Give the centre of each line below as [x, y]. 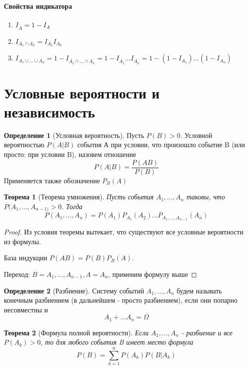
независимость [50, 111]
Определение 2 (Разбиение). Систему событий [74, 290]
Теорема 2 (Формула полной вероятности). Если [76, 332]
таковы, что [206, 197]
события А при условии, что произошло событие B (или [161, 145]
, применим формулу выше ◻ [152, 274]
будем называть [199, 290]
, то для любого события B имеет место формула [117, 342]
